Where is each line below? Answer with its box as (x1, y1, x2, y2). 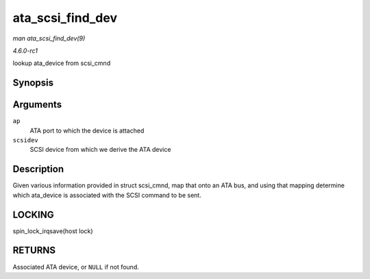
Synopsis (12, 77, 54, 89)
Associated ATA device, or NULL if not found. (12, 263, 140, 271)
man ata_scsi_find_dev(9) (12, 34, 86, 42)
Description (12, 163, 64, 175)
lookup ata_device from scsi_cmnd (12, 59, 111, 68)
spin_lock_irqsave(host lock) (12, 226, 93, 235)
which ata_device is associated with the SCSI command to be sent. (12, 191, 201, 199)
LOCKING (12, 209, 54, 220)
